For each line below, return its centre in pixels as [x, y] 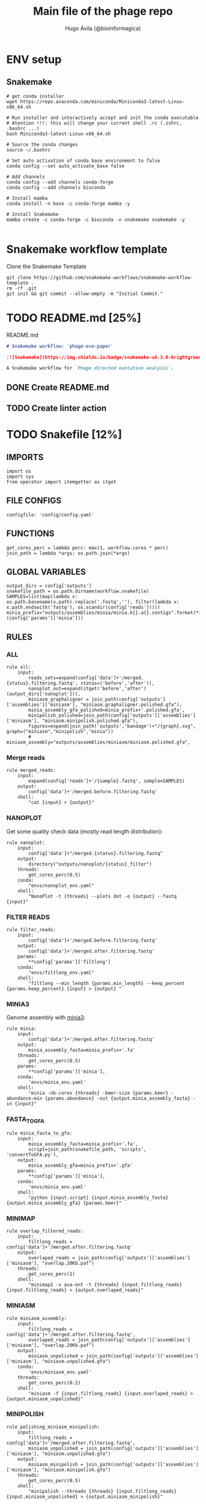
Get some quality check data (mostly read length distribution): [85, 831]
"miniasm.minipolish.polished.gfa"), [90, 721]
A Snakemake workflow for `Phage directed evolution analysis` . [90, 368]
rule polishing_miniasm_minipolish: [53, 1427]
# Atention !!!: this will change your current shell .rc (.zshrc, [94, 123]
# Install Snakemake [33, 214]
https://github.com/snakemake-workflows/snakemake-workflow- [113, 277]
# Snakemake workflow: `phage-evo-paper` [60, 346]
